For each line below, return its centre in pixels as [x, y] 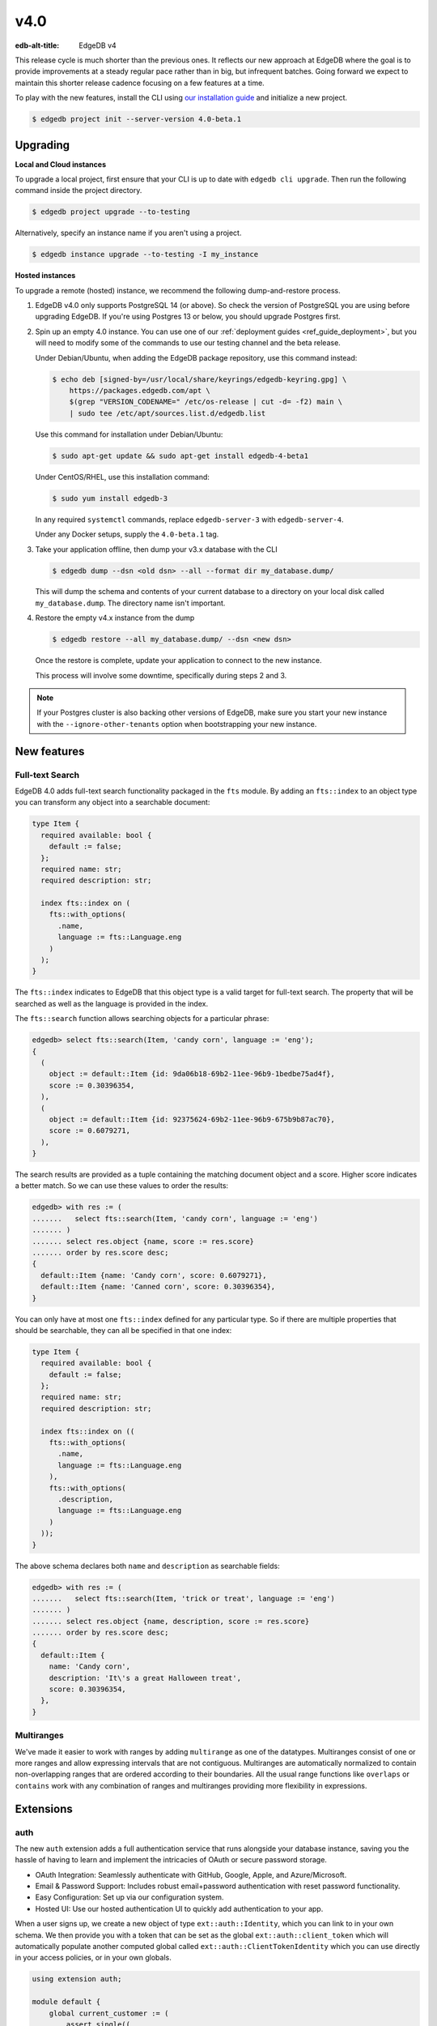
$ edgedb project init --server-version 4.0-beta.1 [137, 119]
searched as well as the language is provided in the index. [112, 1003]
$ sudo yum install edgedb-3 [110, 498]
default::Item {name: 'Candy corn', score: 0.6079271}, [154, 1275]
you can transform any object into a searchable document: [112, 802]
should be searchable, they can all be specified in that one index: [123, 1330]
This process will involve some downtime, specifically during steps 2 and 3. [161, 675]
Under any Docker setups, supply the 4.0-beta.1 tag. [127, 534]
